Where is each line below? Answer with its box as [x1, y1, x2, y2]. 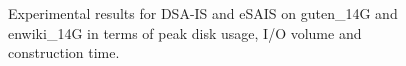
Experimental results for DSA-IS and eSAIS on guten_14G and [8, 3, 398, 23]
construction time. [8, 42, 120, 63]
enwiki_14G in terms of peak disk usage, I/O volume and [8, 22, 362, 43]
